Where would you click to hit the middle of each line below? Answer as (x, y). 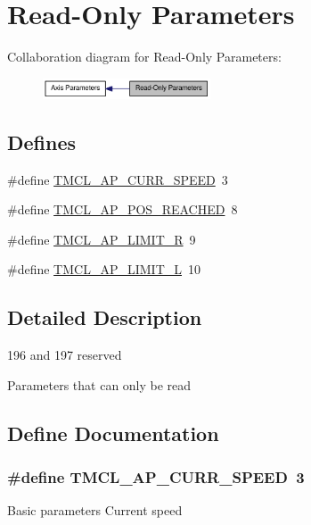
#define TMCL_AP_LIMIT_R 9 (102, 239)
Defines (42, 142)
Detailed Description (105, 317)
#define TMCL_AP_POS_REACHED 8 (123, 209)
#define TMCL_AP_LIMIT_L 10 (104, 269)
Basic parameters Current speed (95, 510)
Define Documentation (113, 433)
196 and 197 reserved (65, 355)
